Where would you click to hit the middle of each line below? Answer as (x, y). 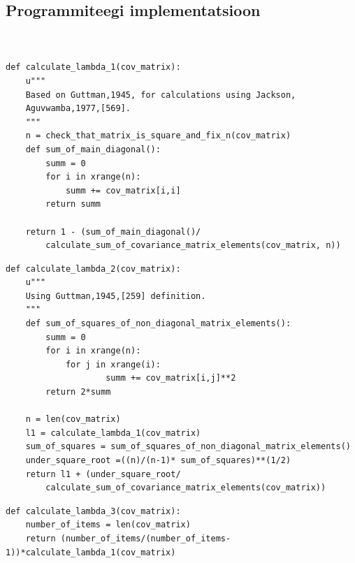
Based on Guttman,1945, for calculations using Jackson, (161, 95)
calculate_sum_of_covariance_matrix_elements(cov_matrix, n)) (193, 246)
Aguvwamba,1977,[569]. (78, 109)
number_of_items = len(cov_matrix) (108, 525)
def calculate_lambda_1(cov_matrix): (93, 67)
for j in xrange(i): (113, 364)
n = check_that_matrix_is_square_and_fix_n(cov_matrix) (158, 136)
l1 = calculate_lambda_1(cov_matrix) (113, 433)
